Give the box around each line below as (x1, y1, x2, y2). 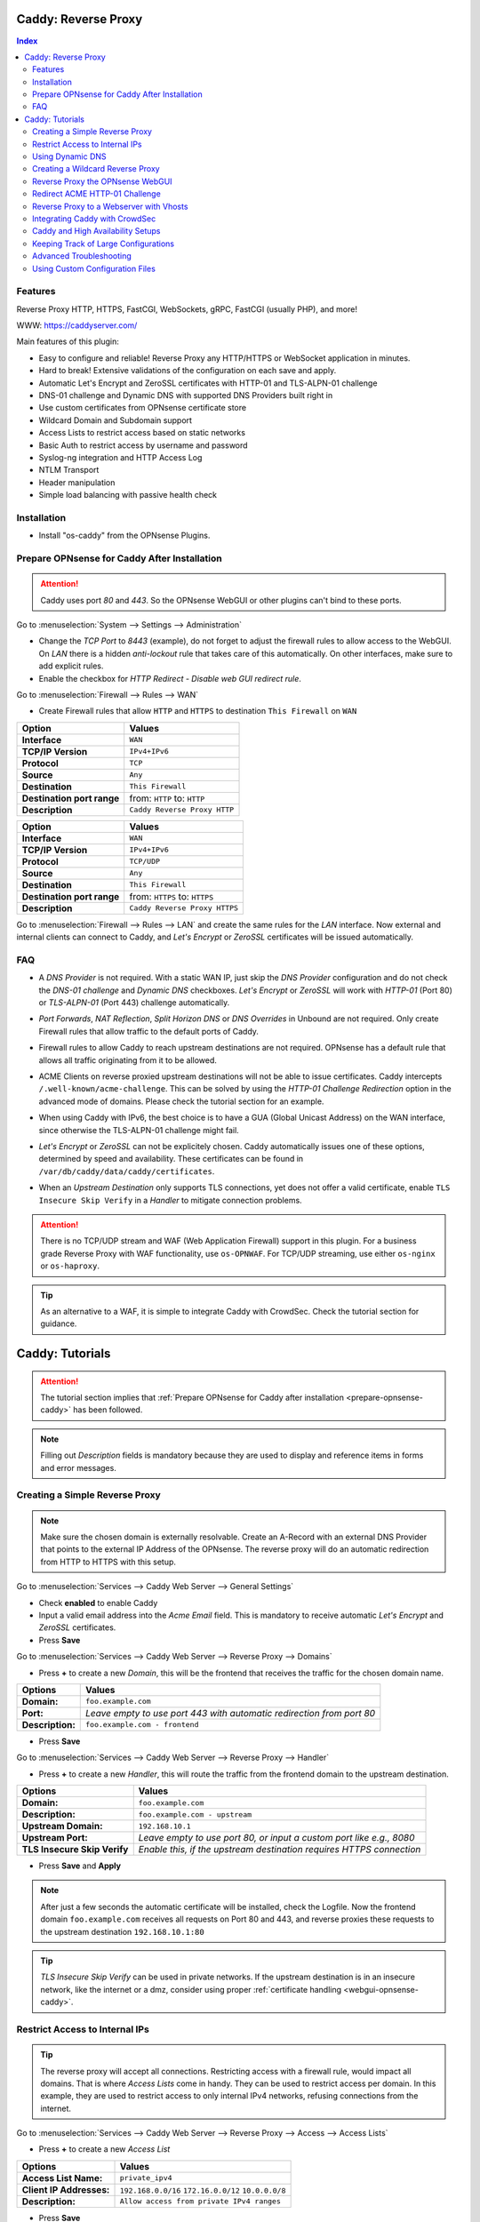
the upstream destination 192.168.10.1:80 (40, 1926, 204, 1937)
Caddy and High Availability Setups (32, 226, 161, 236)
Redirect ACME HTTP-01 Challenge (32, 188, 162, 199)
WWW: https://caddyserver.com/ (16, 320, 138, 331)
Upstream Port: (21, 1832, 88, 1844)
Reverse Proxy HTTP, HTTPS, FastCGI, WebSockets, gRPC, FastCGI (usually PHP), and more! (16, 303, 357, 315)
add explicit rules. (38, 660, 104, 671)
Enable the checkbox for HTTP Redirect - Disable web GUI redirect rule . (38, 673, 302, 683)
